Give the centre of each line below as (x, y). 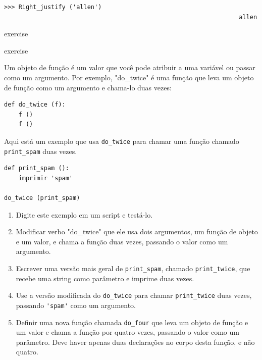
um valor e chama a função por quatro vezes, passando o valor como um (127, 332)
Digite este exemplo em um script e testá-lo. (84, 214)
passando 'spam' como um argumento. (76, 305)
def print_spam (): (37, 168)
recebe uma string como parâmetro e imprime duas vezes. (105, 278)
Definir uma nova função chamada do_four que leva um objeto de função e (132, 322)
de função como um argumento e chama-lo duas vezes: (88, 87)
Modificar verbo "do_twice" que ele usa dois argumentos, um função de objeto (137, 232)
